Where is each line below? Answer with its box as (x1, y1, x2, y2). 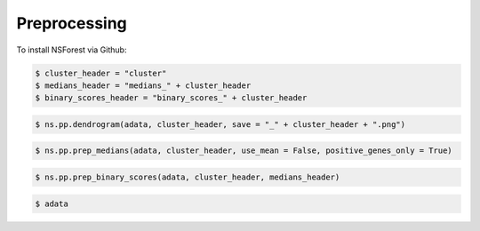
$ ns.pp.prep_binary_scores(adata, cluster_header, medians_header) (35, 172, 340, 182)
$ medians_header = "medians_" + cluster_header (35, 80, 252, 91)
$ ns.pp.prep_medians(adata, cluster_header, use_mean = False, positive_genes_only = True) (35, 146, 452, 155)
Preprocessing (16, 13, 128, 33)
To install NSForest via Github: (16, 44, 127, 55)
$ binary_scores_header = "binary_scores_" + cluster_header (35, 93, 308, 103)
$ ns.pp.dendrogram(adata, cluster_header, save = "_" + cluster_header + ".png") (35, 119, 406, 129)
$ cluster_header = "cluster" (35, 68, 167, 78)
